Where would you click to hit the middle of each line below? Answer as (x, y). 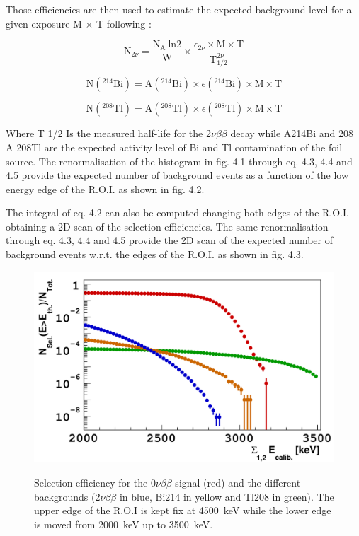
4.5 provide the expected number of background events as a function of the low (177, 175)
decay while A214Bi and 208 (292, 133)
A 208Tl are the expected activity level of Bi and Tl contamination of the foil (174, 147)
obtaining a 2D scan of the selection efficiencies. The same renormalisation (167, 226)
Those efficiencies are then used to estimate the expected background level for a (179, 9)
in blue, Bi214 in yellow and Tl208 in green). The (227, 496)
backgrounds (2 (67, 496)
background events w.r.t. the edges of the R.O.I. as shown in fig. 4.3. (155, 254)
